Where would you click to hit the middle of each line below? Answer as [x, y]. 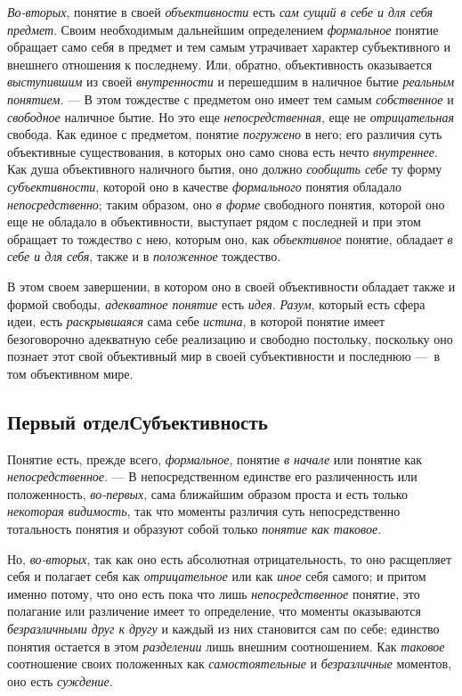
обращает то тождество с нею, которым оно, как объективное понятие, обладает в [230, 238]
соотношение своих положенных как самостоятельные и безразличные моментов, [230, 663]
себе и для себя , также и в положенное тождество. [144, 256]
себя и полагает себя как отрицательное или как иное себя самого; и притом [217, 576]
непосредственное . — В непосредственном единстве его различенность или [212, 476]
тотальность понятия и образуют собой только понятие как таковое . [195, 529]
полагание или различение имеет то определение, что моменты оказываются [214, 611]
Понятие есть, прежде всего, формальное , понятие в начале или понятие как [215, 459]
